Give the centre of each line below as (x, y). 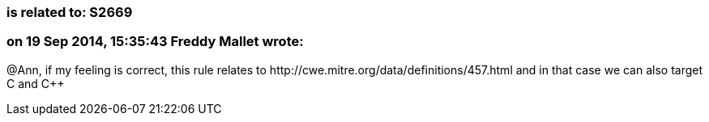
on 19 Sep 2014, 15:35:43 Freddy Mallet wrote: (155, 42)
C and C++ (36, 83)
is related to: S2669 (70, 12)
